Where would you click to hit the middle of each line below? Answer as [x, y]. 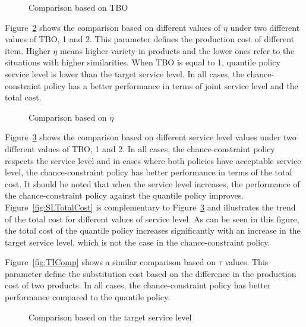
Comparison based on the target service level [110, 317]
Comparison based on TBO [78, 7]
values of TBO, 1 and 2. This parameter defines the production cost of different [150, 39]
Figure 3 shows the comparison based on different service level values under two [151, 137]
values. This [247, 262]
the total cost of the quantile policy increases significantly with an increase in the [153, 230]
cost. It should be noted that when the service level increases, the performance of [152, 183]
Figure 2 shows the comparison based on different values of [113, 27]
